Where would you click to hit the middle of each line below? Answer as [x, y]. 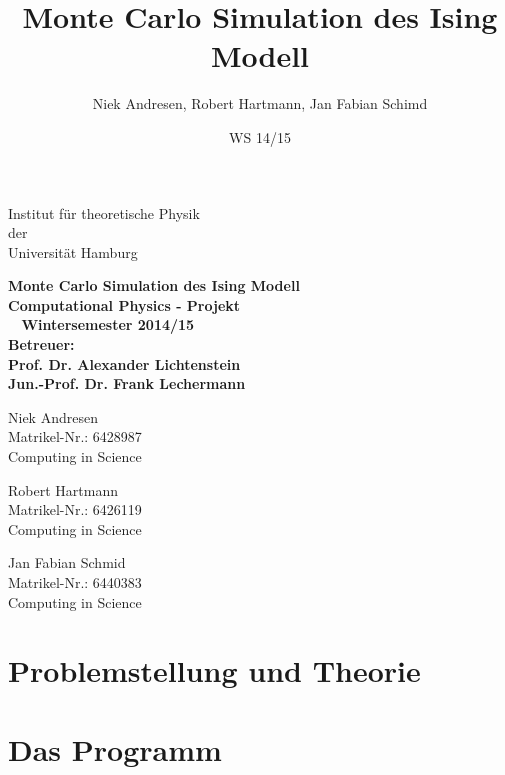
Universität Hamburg [73, 251]
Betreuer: [41, 344]
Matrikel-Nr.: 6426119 [75, 509]
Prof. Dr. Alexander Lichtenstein [124, 363]
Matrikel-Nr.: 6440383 [75, 582]
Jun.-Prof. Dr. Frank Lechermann [127, 383]
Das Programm [115, 748]
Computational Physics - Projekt [124, 304]
